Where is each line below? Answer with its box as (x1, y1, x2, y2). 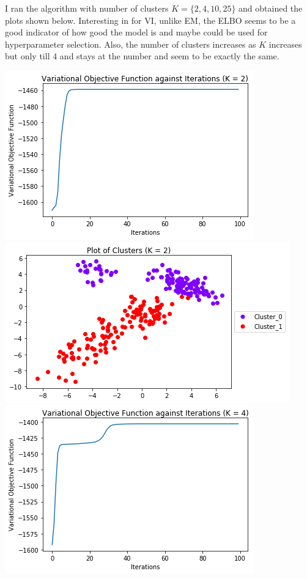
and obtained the (239, 2, 303, 14)
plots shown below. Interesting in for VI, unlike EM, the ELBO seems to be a (5, 13, 296, 26)
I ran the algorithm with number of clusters (5, 2, 169, 14)
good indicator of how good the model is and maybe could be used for (5, 26, 268, 39)
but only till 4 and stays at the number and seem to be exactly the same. (5, 50, 279, 62)
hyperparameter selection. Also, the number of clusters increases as (5, 37, 256, 50)
